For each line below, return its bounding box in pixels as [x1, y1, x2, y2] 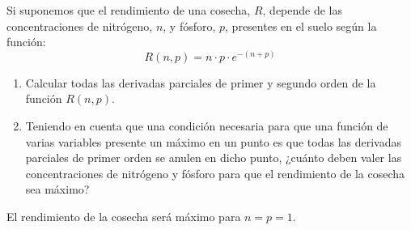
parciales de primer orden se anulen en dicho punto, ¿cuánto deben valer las [25, 149, 402, 166]
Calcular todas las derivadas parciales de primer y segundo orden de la [25, 74, 376, 91]
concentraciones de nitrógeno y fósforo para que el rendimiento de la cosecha [25, 164, 405, 181]
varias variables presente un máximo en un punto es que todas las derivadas [25, 133, 402, 150]
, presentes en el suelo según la [225, 17, 377, 34]
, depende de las [262, 2, 343, 18]
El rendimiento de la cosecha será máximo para [6, 207, 241, 224]
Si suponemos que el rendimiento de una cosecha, [6, 2, 251, 18]
